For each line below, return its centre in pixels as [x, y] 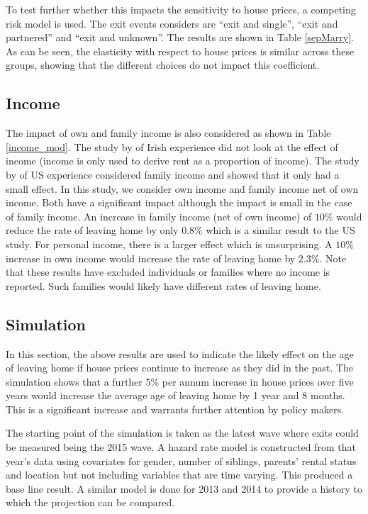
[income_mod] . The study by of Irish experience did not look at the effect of [172, 146]
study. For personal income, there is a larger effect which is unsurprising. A [169, 244]
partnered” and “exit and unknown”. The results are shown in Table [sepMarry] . [180, 37]
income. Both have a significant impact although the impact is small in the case [179, 202]
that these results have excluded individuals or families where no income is [168, 272]
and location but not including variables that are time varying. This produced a [179, 475]
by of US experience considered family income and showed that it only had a [173, 174]
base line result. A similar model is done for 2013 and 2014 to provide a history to [184, 488]
